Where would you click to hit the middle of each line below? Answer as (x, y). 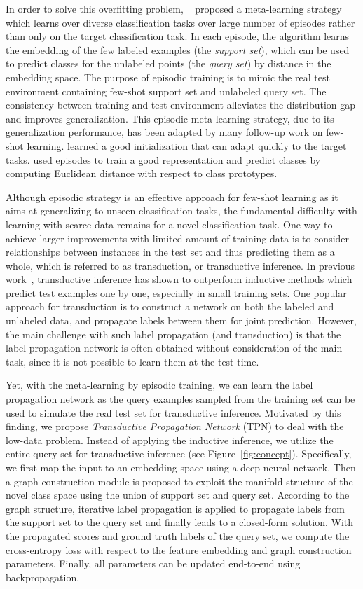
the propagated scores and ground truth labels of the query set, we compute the (178, 535)
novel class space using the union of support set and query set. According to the (178, 495)
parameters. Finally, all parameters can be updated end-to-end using (153, 563)
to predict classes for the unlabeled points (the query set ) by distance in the (169, 63)
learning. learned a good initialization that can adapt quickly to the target (187, 145)
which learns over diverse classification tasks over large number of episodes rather (180, 22)
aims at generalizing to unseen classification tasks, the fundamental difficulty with (181, 210)
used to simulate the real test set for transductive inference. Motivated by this (173, 412)
